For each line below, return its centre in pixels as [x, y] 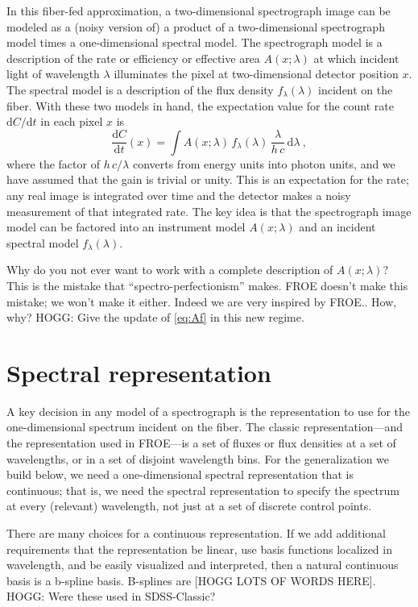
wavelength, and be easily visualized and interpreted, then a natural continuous [203, 565]
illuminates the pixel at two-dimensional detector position [256, 74]
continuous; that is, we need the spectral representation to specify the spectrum [203, 490]
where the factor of [53, 163]
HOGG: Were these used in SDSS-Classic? [111, 596]
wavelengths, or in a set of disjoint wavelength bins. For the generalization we [198, 458]
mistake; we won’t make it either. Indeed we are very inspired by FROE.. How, [202, 301]
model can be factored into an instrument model [126, 227]
